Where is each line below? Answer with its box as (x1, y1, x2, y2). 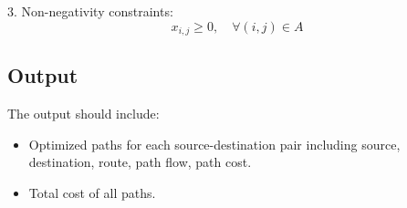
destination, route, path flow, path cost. (28, 152, 252, 172)
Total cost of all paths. (28, 183, 156, 203)
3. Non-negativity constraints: (7, 2, 173, 20)
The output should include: (7, 104, 160, 123)
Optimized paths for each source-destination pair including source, (28, 134, 401, 153)
